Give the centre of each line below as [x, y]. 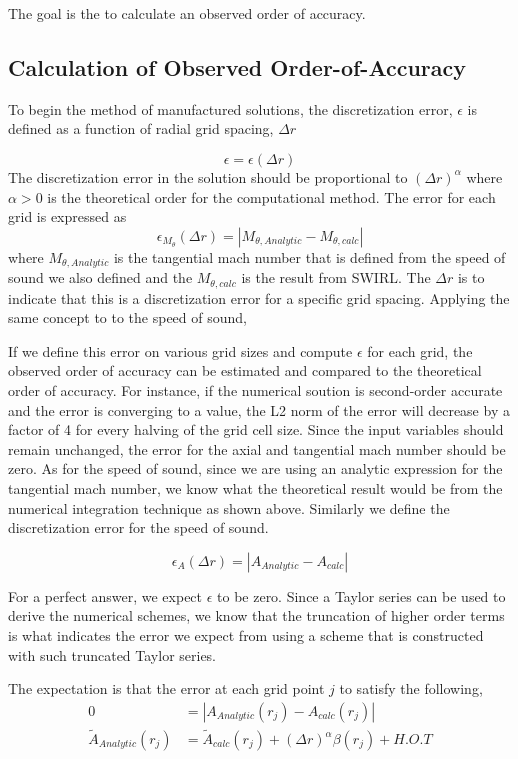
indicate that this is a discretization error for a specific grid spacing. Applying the [259, 297]
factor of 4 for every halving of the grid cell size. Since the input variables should [256, 429]
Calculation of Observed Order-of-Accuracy [237, 66]
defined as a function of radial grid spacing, [141, 128]
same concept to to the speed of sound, [127, 317]
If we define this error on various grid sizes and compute [180, 350]
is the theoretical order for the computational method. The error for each [271, 196]
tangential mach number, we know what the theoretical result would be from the [255, 488]
